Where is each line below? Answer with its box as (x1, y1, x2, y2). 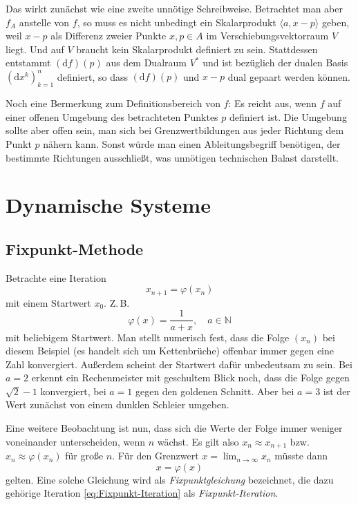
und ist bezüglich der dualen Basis (202, 55, 348, 70)
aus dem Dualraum (106, 55, 187, 70)
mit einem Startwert (6, 295, 91, 309)
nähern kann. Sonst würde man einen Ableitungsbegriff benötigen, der (43, 137, 341, 151)
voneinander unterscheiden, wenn (6, 434, 146, 448)
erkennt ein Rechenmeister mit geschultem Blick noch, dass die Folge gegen (31, 370, 350, 385)
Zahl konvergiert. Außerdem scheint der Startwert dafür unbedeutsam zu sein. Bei (6, 356, 352, 371)
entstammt (6, 55, 51, 70)
